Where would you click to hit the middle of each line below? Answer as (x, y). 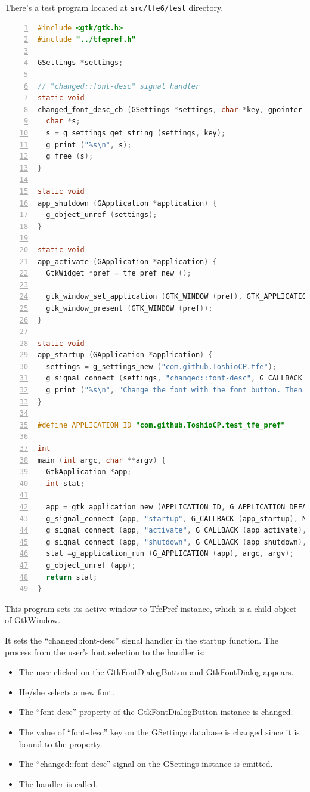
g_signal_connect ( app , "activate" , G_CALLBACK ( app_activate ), (176, 530)
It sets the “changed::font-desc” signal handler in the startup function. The (142, 640)
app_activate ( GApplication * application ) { (127, 262)
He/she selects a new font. (66, 692)
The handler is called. (58, 783)
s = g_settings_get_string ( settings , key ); (136, 133)
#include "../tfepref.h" (87, 40)
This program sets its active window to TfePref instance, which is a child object (151, 608)
